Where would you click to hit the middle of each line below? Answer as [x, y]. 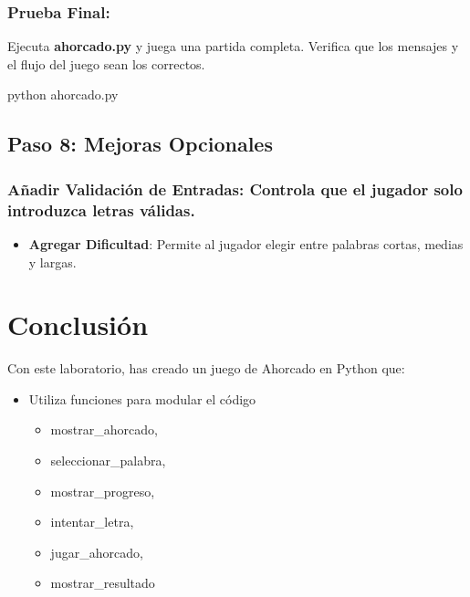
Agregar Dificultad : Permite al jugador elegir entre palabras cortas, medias [246, 243]
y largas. [52, 262]
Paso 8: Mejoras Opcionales [140, 144]
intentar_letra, [92, 522]
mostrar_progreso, [103, 491]
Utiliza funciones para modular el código [142, 398]
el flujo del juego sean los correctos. [106, 63]
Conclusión [78, 325]
